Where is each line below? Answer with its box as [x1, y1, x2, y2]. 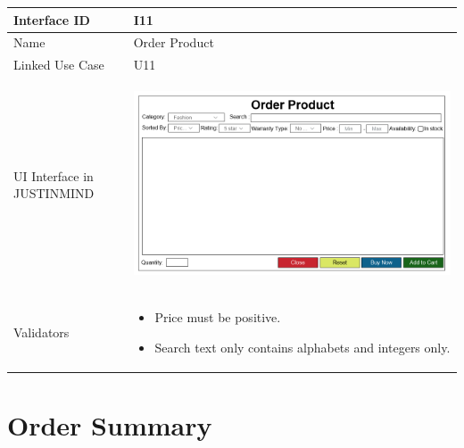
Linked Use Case [13, 55, 104, 74]
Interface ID [13, 10, 90, 29]
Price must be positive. [154, 308, 281, 327]
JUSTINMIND [13, 184, 95, 203]
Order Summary [7, 407, 212, 444]
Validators [13, 323, 70, 341]
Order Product [133, 33, 214, 52]
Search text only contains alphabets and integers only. [154, 337, 451, 356]
